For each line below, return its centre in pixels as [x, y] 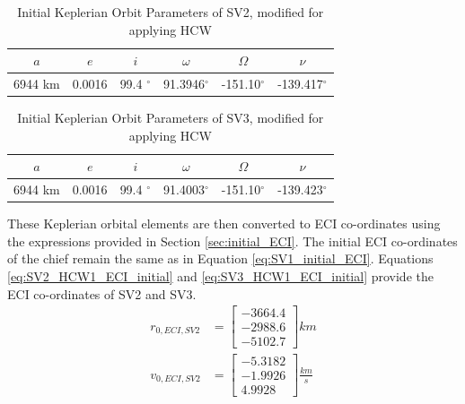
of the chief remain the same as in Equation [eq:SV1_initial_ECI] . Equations [220, 258]
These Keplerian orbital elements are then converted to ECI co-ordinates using [224, 223]
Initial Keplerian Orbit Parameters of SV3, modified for [171, 118]
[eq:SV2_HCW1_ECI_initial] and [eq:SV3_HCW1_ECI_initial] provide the [220, 276]
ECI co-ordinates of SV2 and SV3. [102, 293]
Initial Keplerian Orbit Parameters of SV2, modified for [171, 12]
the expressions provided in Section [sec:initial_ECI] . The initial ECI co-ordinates [232, 241]
